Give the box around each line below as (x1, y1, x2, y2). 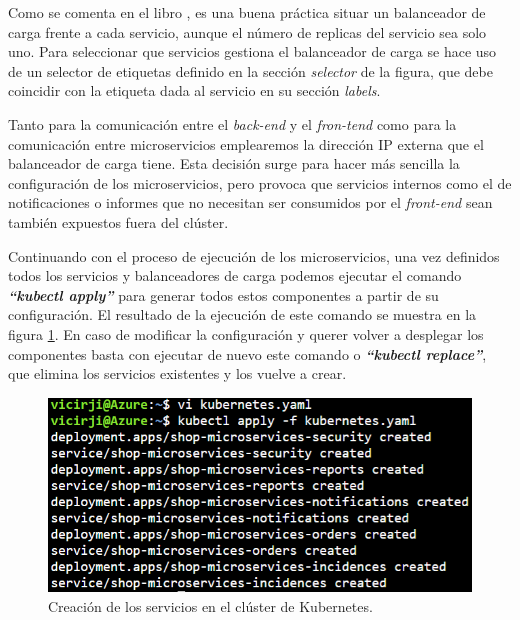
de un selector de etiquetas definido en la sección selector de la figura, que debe (8, 60, 493, 81)
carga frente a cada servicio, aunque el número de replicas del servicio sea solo (8, 21, 487, 42)
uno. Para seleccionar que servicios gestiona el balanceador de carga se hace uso (8, 41, 497, 62)
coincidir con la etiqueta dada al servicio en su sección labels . (8, 80, 381, 101)
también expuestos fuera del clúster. (8, 211, 229, 232)
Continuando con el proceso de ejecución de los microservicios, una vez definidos (8, 245, 500, 266)
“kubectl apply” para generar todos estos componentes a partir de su (8, 284, 439, 305)
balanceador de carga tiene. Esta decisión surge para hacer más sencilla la (8, 153, 460, 174)
